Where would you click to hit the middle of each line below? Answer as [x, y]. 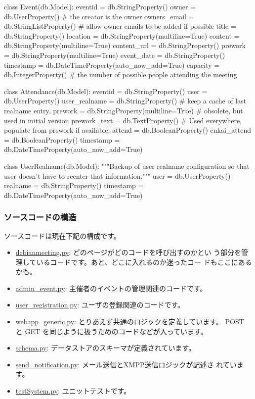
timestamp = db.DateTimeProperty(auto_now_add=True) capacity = [112, 65]
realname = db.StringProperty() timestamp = [74, 185]
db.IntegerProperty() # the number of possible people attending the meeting [121, 75]
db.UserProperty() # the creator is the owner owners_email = [99, 16]
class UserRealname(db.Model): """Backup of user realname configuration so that [127, 166]
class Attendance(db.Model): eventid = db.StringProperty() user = [106, 91]
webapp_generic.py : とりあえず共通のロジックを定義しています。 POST [130, 322]
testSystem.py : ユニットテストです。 [73, 391]
